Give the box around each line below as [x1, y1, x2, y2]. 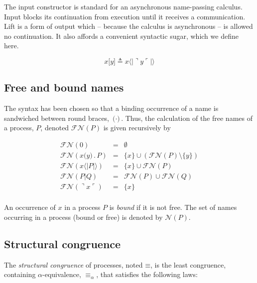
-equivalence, [42, 269, 81, 280]
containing [4, 269, 36, 280]
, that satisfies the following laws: [96, 269, 198, 280]
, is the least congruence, [150, 259, 226, 270]
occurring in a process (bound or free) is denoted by [4, 211, 163, 222]
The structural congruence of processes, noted [4, 259, 143, 270]
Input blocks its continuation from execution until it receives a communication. [4, 11, 246, 21]
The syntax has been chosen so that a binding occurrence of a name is [4, 103, 219, 113]
